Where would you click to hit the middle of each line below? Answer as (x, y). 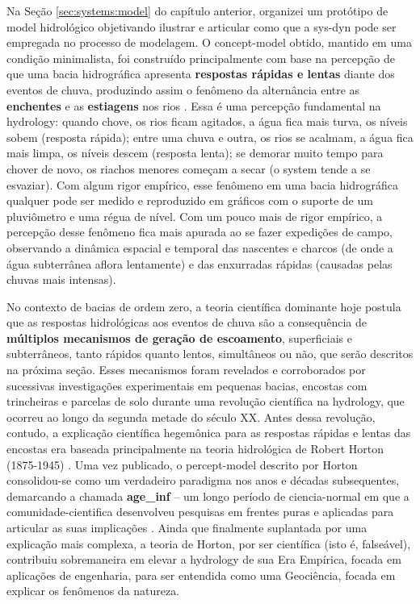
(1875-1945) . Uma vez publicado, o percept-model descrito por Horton (182, 464)
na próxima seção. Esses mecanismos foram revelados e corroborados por (186, 370)
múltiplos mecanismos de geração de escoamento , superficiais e (179, 337)
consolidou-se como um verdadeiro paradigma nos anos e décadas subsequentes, (203, 480)
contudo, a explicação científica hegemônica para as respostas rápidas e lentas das (209, 433)
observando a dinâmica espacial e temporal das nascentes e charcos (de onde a (200, 247)
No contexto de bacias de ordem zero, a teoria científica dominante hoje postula (204, 306)
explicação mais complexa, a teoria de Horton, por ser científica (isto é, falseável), (209, 543)
